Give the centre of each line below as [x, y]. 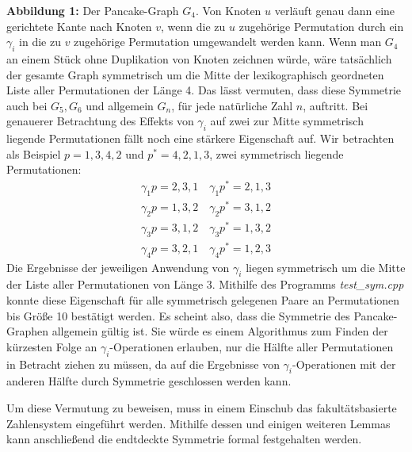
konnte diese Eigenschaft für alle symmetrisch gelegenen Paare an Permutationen [203, 299]
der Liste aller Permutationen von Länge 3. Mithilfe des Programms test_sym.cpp [205, 284]
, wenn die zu [193, 26]
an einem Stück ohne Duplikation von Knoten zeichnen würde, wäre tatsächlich [199, 58]
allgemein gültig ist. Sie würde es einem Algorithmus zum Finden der [220, 331]
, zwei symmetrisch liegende [277, 153]
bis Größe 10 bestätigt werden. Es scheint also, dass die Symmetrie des [178, 315]
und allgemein [120, 105]
